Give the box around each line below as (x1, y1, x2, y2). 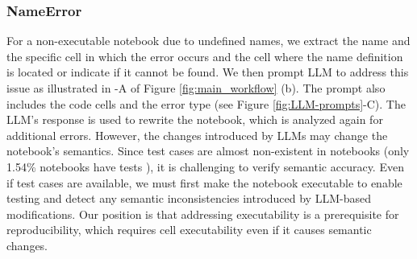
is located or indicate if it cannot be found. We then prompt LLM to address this (6, 64, 409, 80)
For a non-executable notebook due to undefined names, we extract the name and (6, 32, 411, 49)
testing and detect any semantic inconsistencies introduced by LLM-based (6, 190, 371, 207)
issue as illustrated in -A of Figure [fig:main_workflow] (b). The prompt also (6, 80, 386, 96)
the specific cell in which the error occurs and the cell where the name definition (6, 47, 403, 64)
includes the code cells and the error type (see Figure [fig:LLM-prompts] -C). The (6, 95, 406, 112)
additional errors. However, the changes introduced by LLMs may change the (6, 126, 388, 143)
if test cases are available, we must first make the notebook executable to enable (6, 174, 402, 191)
